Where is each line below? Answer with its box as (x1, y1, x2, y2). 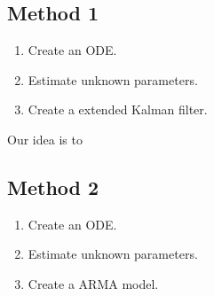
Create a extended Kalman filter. (28, 100, 208, 119)
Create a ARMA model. (28, 274, 159, 292)
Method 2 (7, 173, 99, 200)
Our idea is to (7, 129, 83, 148)
